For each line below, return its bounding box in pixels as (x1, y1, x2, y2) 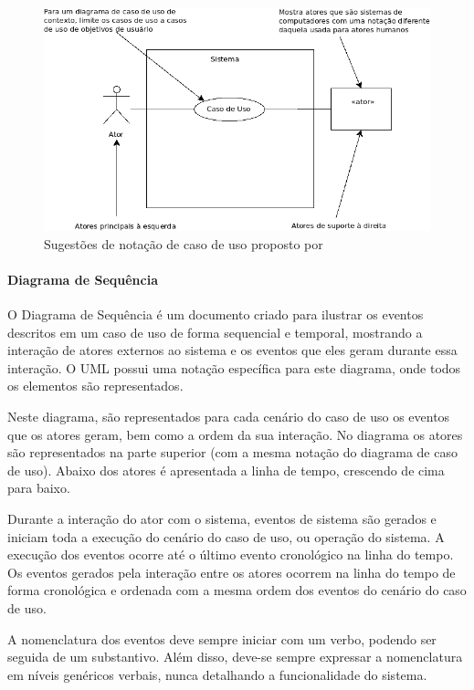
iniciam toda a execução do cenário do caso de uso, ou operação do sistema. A (7, 527, 445, 546)
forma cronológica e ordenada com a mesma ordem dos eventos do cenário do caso (7, 580, 467, 600)
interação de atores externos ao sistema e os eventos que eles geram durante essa (7, 340, 458, 360)
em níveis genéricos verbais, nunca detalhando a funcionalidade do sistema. (7, 664, 427, 684)
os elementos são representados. (7, 376, 184, 395)
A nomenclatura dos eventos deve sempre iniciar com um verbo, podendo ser (7, 629, 437, 648)
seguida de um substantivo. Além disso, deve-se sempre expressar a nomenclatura (7, 647, 463, 666)
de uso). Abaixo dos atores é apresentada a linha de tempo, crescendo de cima (7, 460, 445, 479)
